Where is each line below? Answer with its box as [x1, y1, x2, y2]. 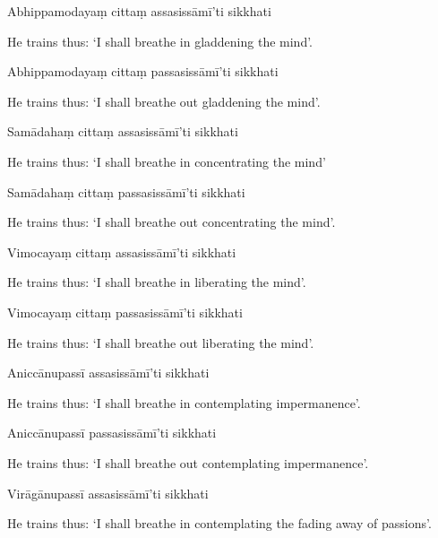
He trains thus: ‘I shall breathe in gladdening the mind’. [7, 31, 313, 50]
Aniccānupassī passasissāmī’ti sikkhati [7, 423, 217, 442]
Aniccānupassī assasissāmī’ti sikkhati [7, 363, 210, 382]
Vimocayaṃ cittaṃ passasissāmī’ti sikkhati [7, 302, 243, 321]
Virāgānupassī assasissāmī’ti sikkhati [7, 483, 209, 502]
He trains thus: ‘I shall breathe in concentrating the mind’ [7, 152, 326, 170]
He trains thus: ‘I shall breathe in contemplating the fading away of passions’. [7, 514, 432, 533]
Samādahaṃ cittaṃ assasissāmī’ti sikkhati [7, 122, 238, 141]
